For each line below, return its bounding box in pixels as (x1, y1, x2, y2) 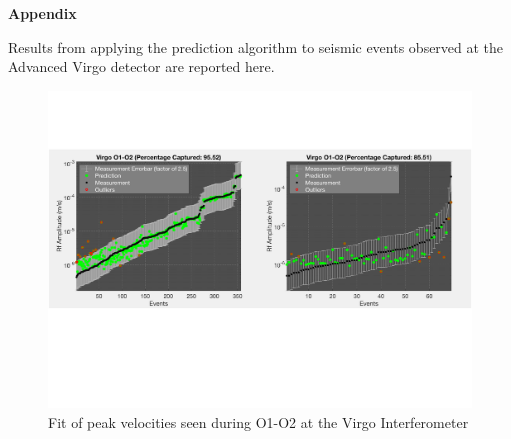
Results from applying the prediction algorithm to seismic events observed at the (8, 36, 504, 57)
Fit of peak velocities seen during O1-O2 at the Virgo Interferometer (48, 411, 469, 432)
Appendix (8, 3, 77, 23)
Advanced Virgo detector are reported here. (8, 56, 275, 77)
